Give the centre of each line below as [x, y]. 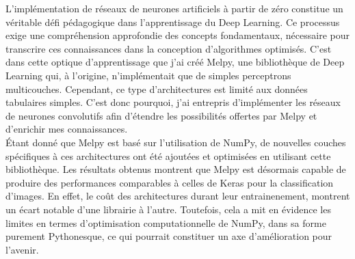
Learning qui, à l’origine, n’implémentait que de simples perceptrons [148, 75]
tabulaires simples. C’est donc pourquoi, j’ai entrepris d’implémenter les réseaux [173, 102]
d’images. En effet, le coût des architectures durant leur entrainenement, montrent [178, 196]
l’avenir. [22, 249]
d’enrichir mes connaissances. [67, 129]
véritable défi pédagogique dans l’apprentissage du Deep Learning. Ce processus [173, 22]
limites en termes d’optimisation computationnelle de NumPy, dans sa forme [166, 222]
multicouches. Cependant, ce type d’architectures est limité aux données [157, 88]
